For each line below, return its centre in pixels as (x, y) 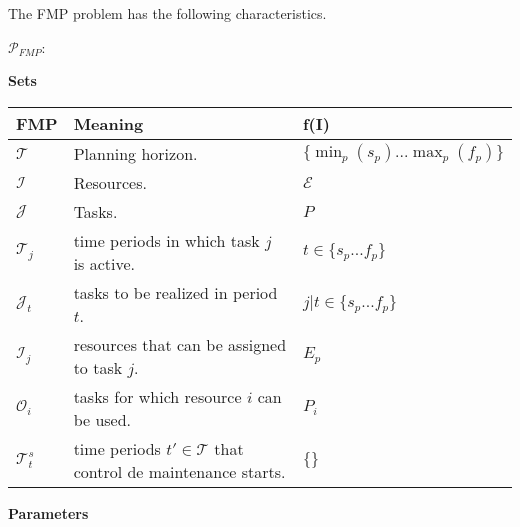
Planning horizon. (135, 153)
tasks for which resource (157, 396)
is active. (104, 263)
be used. (102, 419)
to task (98, 367)
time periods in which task (166, 240)
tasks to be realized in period (175, 292)
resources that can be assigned (180, 344)
